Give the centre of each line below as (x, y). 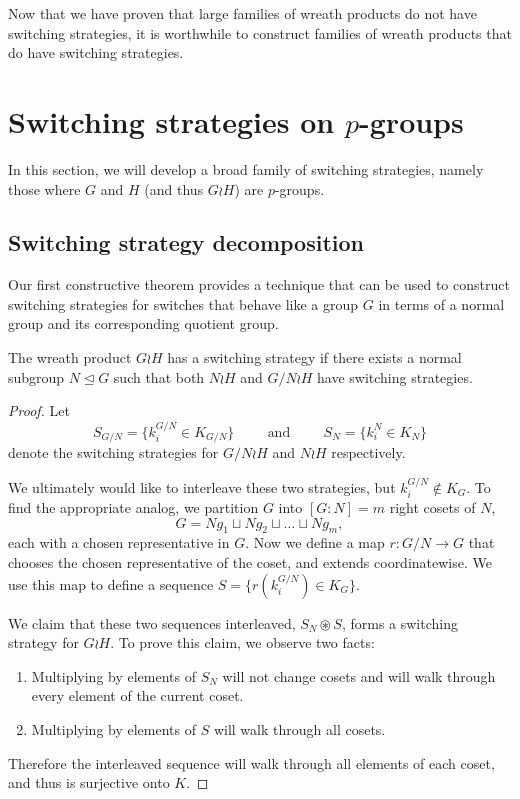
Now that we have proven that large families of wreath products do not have (242, 13)
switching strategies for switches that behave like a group (183, 303)
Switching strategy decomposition (186, 242)
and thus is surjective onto (89, 782)
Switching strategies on (171, 120)
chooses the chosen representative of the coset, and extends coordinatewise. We (250, 561)
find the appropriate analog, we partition (133, 506)
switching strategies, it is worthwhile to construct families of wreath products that (260, 32)
